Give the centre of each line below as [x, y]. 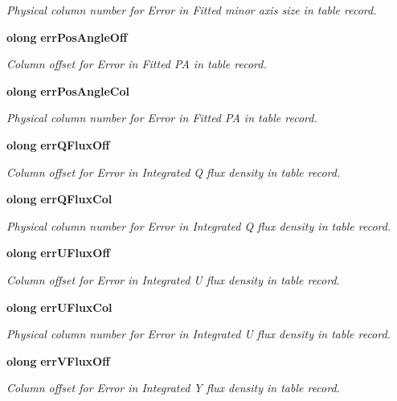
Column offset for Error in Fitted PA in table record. [137, 64]
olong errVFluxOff [58, 360]
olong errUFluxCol [59, 307]
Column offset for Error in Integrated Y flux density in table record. [173, 388]
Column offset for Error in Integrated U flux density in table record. [173, 279]
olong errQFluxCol [59, 199]
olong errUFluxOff [58, 253]
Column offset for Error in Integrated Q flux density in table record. [174, 172]
